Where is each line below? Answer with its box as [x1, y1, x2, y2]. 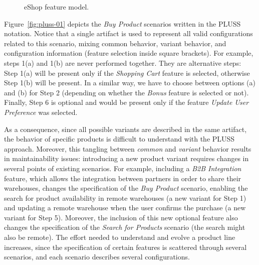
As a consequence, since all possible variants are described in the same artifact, [4, 123, 247, 134]
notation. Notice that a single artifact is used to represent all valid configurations [4, 28, 253, 39]
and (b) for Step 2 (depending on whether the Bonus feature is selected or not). [4, 87, 249, 97]
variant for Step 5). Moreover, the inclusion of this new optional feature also [4, 212, 238, 222]
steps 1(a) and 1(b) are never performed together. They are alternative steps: [4, 57, 241, 68]
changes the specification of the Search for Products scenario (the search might [4, 222, 245, 232]
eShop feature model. [24, 2, 89, 12]
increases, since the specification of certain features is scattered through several [4, 241, 247, 252]
